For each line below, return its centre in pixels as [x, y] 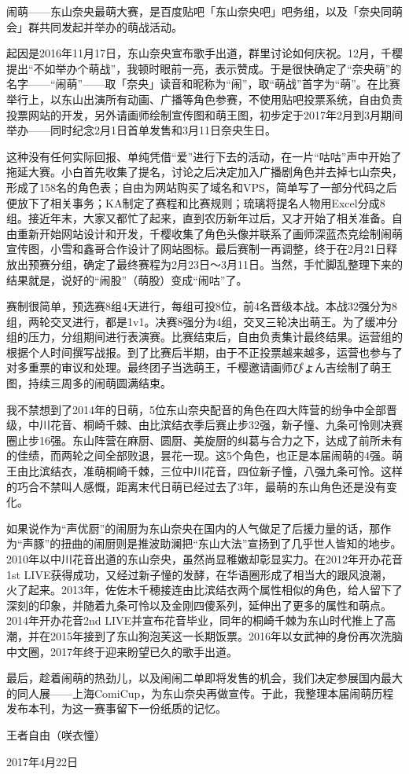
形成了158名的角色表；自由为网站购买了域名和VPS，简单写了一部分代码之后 [202, 187]
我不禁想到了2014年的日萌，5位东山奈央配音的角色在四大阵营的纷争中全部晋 [202, 409]
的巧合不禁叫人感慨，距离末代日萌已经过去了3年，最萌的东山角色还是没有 [196, 486]
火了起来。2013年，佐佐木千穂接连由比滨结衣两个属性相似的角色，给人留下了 [204, 590]
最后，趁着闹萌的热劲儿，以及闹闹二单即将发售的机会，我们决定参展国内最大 [204, 678]
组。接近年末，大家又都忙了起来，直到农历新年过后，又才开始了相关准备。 [199, 218]
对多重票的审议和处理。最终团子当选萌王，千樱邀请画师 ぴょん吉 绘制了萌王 [199, 367]
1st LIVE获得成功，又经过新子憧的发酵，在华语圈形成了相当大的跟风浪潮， [199, 574]
